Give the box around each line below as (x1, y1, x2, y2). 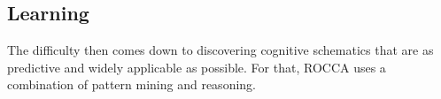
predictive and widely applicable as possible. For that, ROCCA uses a (7, 57, 386, 76)
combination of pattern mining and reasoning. (7, 75, 256, 94)
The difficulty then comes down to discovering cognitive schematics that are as (7, 41, 434, 59)
